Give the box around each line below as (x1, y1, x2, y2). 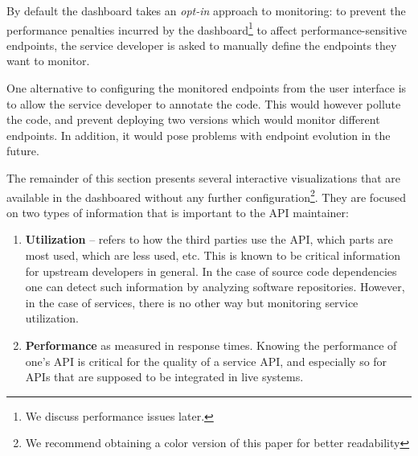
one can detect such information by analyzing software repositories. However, (25, 278, 405, 295)
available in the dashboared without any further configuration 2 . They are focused (6, 186, 407, 205)
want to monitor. (6, 52, 90, 69)
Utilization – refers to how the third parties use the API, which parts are (25, 231, 393, 248)
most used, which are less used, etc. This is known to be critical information (25, 247, 400, 264)
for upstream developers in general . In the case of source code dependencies (25, 262, 397, 279)
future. (6, 142, 39, 159)
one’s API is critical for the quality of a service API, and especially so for (25, 352, 387, 369)
